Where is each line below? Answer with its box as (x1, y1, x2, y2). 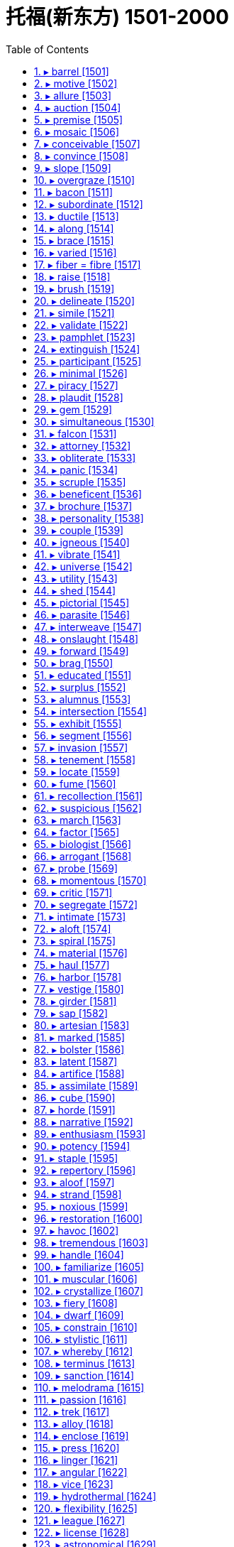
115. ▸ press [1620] (34, 1441, 120, 1454)
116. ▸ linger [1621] (34, 1453, 118, 1466)
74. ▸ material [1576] (34, 946, 128, 959)
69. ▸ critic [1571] (34, 886, 113, 899)
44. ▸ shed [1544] (34, 584, 116, 597)
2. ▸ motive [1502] (34, 77, 118, 89)
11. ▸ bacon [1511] (34, 185, 113, 198)
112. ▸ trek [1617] (34, 1405, 110, 1418)
